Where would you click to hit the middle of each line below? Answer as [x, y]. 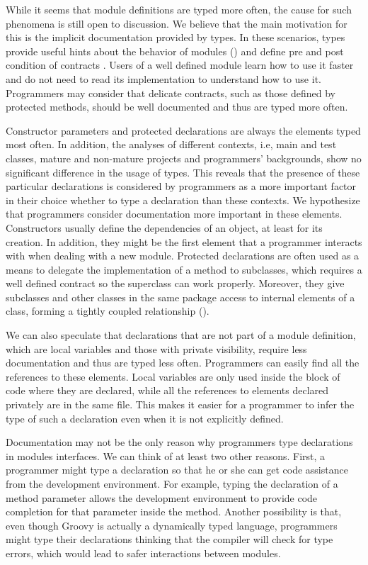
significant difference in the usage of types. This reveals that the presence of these [183, 172]
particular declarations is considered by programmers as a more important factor [181, 186]
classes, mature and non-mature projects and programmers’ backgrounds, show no [184, 158]
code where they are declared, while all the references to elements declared [167, 390]
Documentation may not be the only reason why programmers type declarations [179, 442]
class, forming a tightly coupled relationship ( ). [108, 311]
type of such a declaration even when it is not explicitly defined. [145, 418]
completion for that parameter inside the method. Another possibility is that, [174, 511]
